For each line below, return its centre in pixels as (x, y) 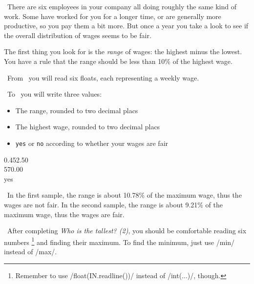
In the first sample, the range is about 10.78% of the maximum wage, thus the (124, 195)
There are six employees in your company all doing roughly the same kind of (122, 6)
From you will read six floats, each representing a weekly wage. (103, 77)
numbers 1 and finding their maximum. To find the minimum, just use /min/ (119, 241)
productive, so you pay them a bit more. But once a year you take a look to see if (126, 26)
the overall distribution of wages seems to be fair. (78, 35)
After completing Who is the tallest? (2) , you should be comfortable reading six (127, 231)
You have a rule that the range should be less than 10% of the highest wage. (118, 61)
